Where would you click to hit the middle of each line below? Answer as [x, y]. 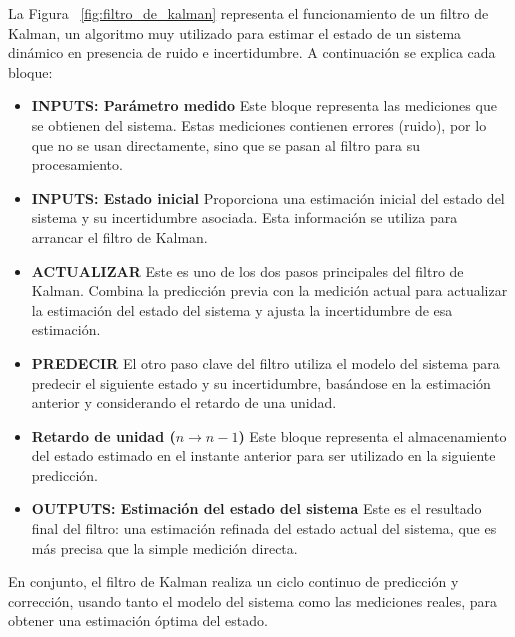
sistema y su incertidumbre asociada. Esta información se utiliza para [244, 217]
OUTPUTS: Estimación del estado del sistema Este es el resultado [256, 508]
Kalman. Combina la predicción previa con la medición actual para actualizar [269, 290]
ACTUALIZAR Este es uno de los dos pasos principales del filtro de [247, 270]
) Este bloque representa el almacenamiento [372, 435]
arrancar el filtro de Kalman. [119, 236]
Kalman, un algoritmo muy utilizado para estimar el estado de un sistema [235, 32]
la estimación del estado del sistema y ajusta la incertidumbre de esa [242, 309]
